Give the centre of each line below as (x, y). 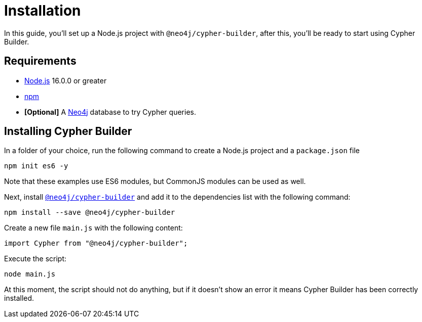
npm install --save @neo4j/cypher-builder (90, 213)
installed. (19, 298)
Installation (43, 11)
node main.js (30, 274)
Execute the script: (35, 259)
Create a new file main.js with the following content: (93, 228)
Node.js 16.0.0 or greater (66, 80)
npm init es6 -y (36, 166)
